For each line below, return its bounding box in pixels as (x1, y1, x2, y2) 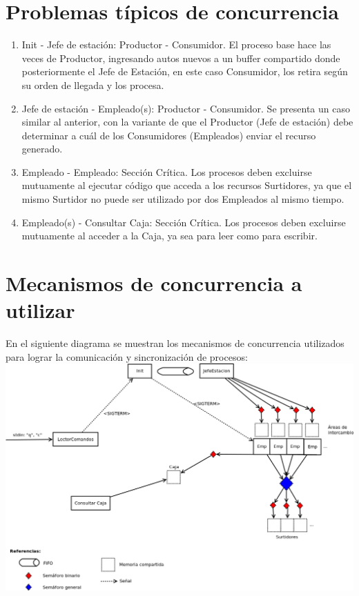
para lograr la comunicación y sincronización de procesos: (6, 349, 248, 364)
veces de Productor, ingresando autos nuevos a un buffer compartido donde (21, 50, 340, 65)
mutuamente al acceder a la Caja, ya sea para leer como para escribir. (21, 228, 318, 243)
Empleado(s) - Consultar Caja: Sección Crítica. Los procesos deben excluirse (21, 215, 346, 229)
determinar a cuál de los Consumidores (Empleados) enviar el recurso (21, 128, 316, 142)
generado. (21, 141, 63, 156)
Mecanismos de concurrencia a (6, 269, 302, 297)
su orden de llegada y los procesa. (21, 77, 164, 92)
